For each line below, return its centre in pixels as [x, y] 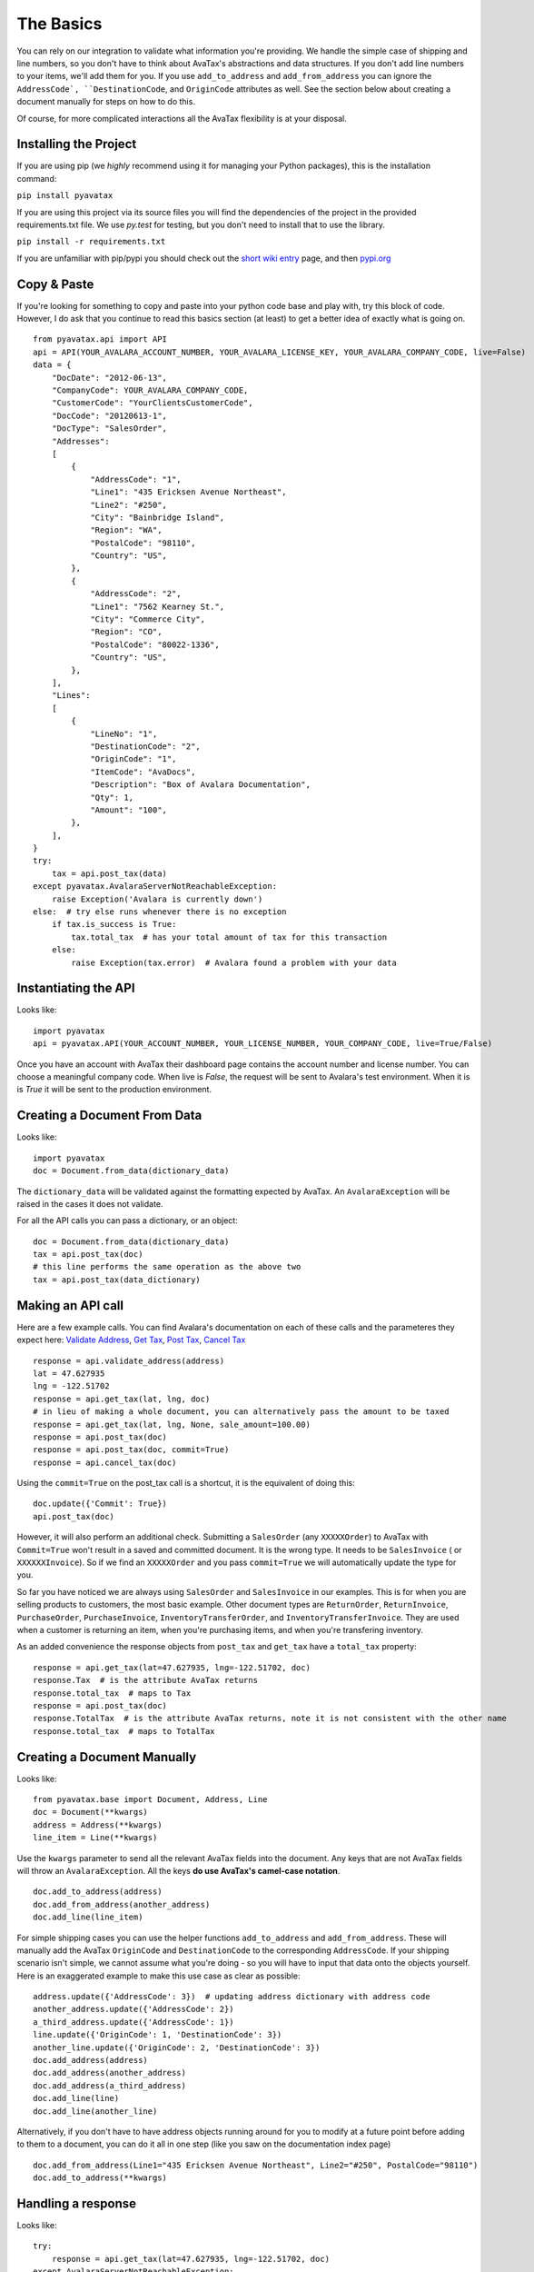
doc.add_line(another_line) [95, 2111]
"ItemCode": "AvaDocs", [143, 772]
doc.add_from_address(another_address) [122, 1904]
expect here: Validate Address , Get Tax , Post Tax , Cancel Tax [131, 1340]
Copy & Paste [55, 284]
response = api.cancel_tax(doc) [105, 1462]
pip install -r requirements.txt [91, 242]
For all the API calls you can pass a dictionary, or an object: [127, 1221]
